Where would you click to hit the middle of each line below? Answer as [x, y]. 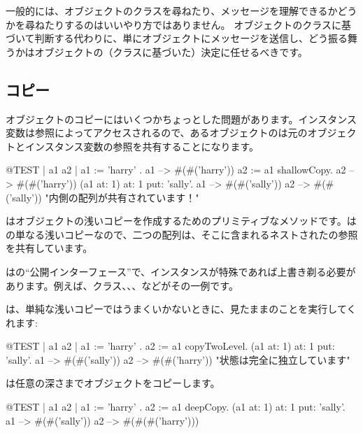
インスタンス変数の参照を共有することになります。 [142, 146]
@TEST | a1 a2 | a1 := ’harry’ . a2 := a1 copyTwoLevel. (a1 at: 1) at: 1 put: [170, 346]
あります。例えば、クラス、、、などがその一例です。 [122, 285]
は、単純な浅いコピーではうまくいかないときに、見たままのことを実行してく [181, 309]
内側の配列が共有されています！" [124, 197]
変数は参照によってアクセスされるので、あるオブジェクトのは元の [157, 133]
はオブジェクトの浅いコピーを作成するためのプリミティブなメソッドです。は [181, 221]
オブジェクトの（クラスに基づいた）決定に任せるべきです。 [171, 51]
